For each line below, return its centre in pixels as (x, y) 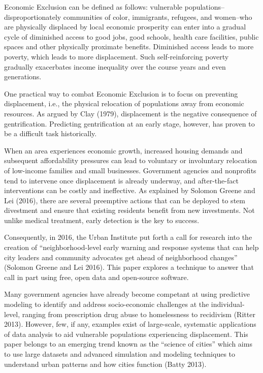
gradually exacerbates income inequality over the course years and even (115, 66)
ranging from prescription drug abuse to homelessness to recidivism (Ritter (139, 314)
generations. (23, 76)
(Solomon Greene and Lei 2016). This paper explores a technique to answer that (129, 267)
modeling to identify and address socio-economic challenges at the (107, 304)
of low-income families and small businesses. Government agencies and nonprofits (130, 170)
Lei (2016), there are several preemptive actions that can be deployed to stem (125, 200)
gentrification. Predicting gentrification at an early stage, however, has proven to (129, 123)
